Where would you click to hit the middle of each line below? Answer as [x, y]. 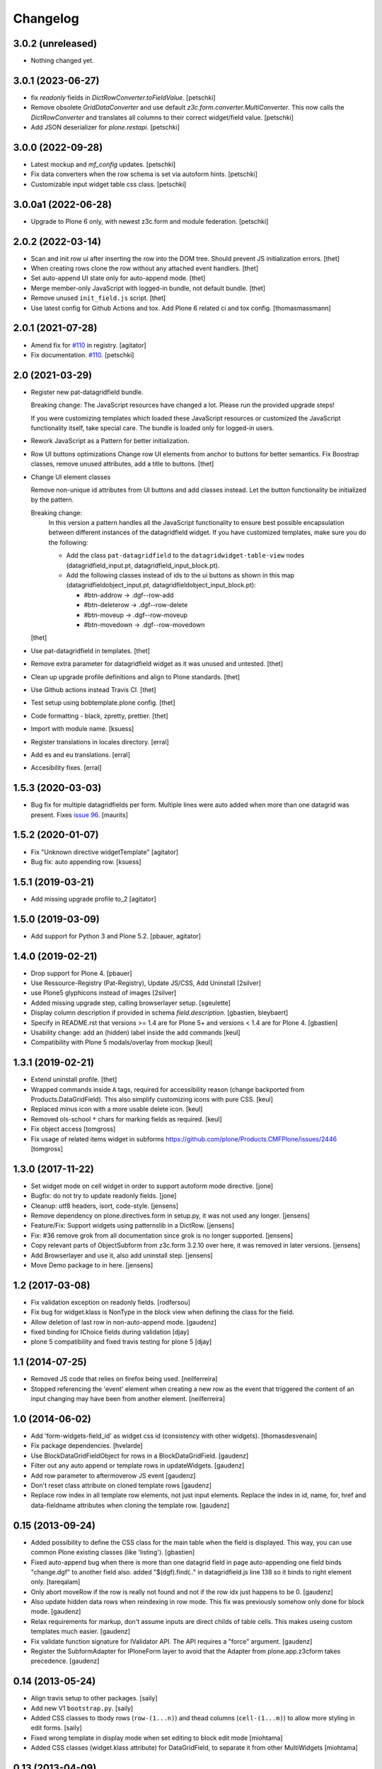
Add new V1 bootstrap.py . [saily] [82, 1708]
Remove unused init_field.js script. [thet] [98, 298]
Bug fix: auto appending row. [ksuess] [86, 862]
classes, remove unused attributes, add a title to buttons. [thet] [122, 464]
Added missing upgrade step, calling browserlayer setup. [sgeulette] [131, 1003]
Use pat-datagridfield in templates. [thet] [90, 650]
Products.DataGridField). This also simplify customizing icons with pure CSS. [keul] [152, 1100]
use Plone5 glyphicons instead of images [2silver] [104, 993]
